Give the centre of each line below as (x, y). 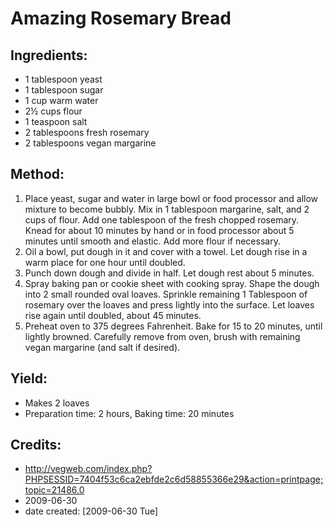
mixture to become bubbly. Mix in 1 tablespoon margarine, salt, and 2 (167, 209)
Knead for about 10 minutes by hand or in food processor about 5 (159, 230)
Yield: (29, 378)
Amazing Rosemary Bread (121, 18)
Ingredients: (49, 55)
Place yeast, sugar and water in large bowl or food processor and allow (171, 198)
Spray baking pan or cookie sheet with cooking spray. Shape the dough (172, 283)
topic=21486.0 (54, 490)
